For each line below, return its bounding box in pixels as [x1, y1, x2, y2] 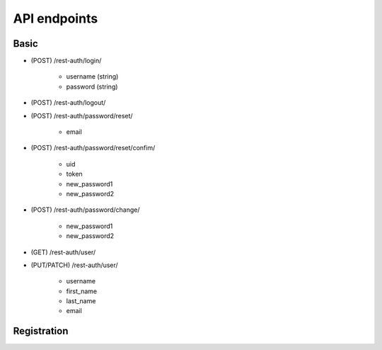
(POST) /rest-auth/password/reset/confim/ [30, 144, 156, 152]
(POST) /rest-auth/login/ [30, 57, 102, 65]
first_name [66, 287, 98, 295]
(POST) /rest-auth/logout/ [30, 98, 106, 107]
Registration [13, 325, 69, 337]
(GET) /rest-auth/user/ [30, 248, 96, 256]
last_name [66, 297, 96, 305]
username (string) [66, 72, 119, 81]
